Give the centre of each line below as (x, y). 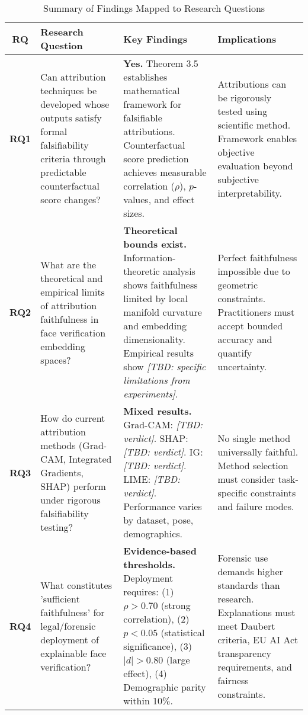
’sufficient (60, 598)
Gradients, (62, 472)
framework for (153, 104)
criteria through (73, 158)
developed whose (75, 104)
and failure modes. (256, 506)
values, (137, 199)
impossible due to (254, 271)
